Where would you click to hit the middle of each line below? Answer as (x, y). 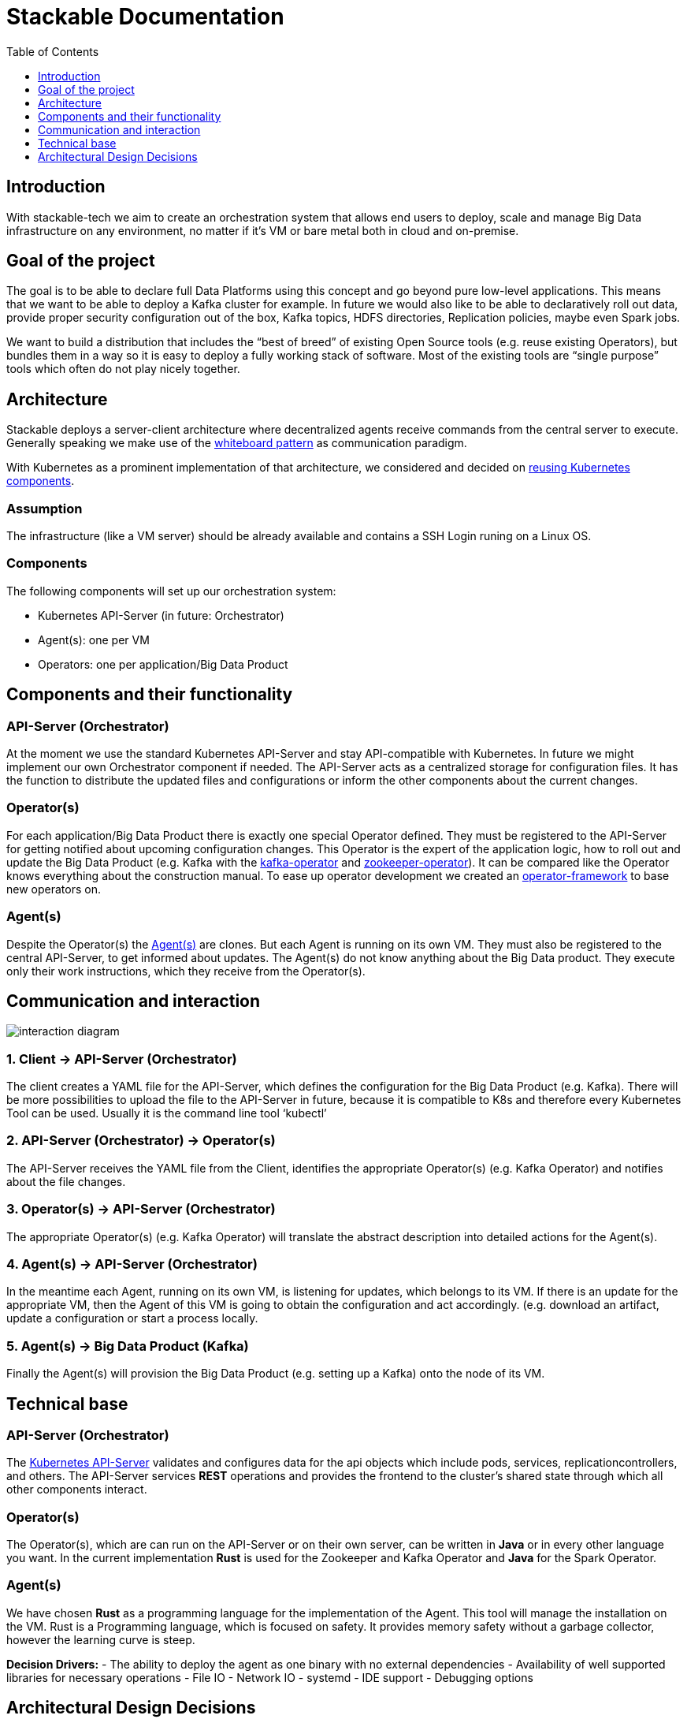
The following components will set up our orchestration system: (171, 591)
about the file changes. (66, 1181)
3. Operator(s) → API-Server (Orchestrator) (141, 1209)
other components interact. (77, 1490)
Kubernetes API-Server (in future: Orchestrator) (161, 615)
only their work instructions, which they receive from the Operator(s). (186, 971)
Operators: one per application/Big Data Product (163, 664)
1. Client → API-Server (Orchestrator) (122, 1059)
